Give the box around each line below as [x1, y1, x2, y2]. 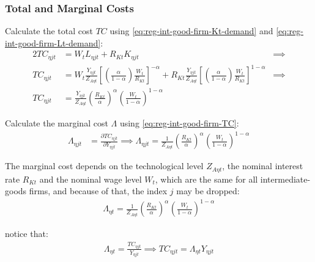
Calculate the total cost [5, 24, 93, 37]
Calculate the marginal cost [5, 116, 108, 129]
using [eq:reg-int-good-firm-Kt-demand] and [109, 24, 273, 37]
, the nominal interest [222, 159, 303, 172]
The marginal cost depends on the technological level [5, 159, 204, 172]
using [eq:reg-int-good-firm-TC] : [119, 116, 239, 129]
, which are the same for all [155, 172, 258, 185]
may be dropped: [176, 184, 240, 197]
